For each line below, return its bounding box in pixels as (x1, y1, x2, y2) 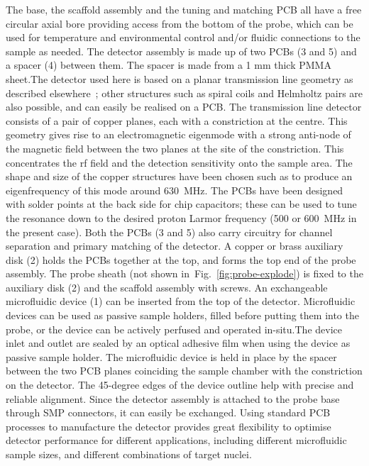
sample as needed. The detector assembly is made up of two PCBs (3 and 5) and (6, 43, 357, 58)
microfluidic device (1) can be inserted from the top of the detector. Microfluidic (6, 294, 356, 309)
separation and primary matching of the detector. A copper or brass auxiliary (6, 238, 343, 253)
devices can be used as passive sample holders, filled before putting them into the (6, 308, 359, 323)
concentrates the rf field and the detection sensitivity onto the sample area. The (6, 155, 353, 170)
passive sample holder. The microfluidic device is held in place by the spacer (6, 349, 337, 364)
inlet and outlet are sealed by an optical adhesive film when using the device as (6, 335, 351, 350)
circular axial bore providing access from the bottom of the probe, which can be (6, 16, 353, 30)
